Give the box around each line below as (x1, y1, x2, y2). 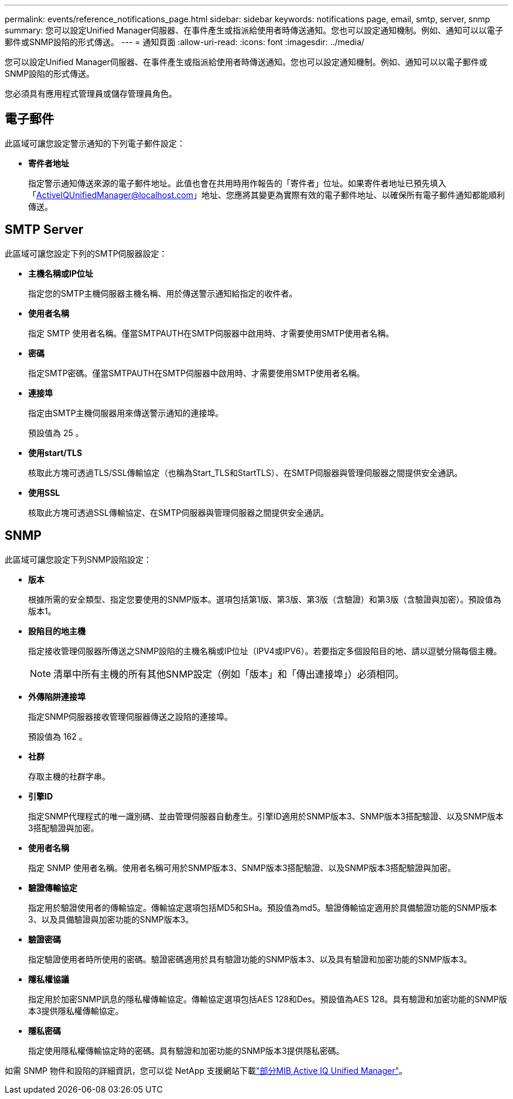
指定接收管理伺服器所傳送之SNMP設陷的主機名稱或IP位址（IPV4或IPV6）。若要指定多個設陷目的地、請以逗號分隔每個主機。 (28, 645, 502, 656)
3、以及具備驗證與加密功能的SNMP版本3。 (28, 914, 194, 924)
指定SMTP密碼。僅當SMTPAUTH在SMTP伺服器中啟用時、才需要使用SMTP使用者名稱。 (28, 368, 365, 378)
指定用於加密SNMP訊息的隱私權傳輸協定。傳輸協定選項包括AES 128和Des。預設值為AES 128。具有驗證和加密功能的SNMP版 (28, 993, 507, 1004)
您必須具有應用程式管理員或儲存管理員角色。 (5, 89, 177, 98)
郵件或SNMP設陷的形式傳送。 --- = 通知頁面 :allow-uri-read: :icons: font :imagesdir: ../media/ (5, 37, 365, 47)
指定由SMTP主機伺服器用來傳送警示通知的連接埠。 (28, 407, 224, 418)
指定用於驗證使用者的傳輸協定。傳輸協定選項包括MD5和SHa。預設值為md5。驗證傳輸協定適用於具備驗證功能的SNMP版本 (28, 902, 497, 913)
